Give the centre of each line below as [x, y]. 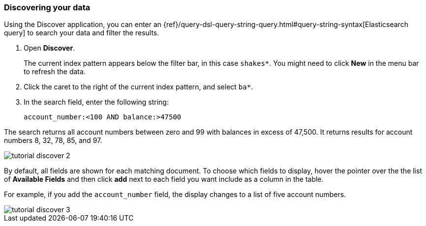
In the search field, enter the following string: [96, 102]
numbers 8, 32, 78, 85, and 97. [53, 141]
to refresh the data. [55, 72]
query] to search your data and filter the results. [82, 33]
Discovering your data [47, 7]
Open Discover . [49, 48]
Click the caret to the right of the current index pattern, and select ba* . [138, 87]
